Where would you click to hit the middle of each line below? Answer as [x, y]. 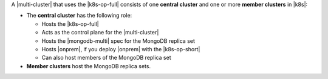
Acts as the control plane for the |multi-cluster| [100, 33]
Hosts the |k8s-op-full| [70, 24]
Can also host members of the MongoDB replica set [106, 58]
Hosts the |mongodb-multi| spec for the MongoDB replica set [118, 41]
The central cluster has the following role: [79, 16]
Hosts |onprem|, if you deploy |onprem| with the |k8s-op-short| [121, 49]
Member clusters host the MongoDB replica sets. [89, 66]
